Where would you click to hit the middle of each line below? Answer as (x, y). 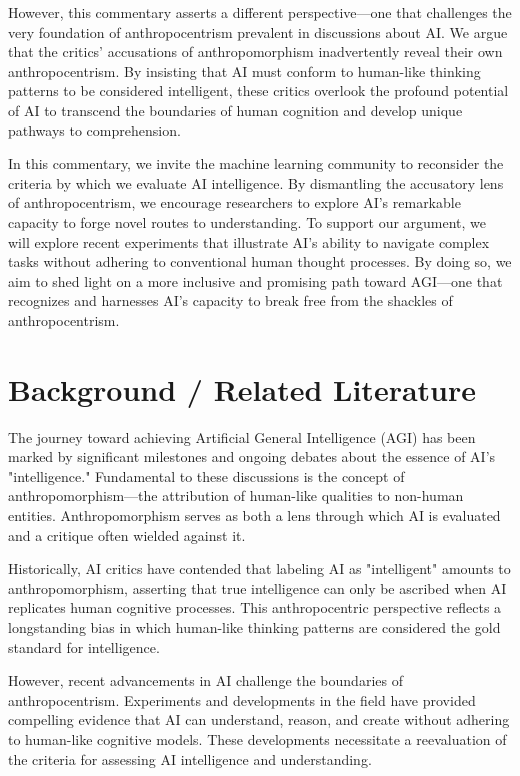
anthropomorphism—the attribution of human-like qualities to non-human (236, 495)
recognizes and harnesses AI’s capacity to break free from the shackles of (230, 300)
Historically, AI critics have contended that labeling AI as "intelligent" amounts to (259, 568)
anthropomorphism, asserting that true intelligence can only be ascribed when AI (257, 587)
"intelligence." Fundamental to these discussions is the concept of (206, 475)
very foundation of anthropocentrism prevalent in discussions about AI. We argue (258, 31)
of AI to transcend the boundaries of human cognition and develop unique (235, 109)
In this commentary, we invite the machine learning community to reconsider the (256, 163)
